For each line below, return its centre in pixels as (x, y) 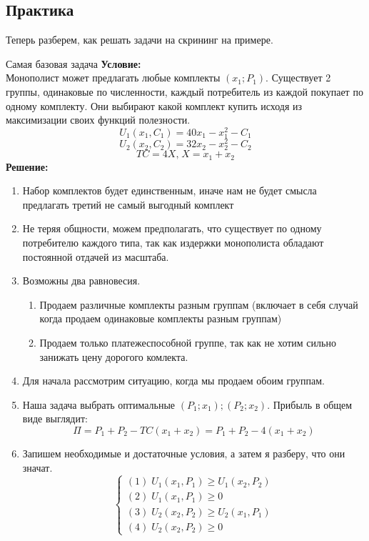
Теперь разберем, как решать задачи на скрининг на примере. (140, 40)
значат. (37, 467)
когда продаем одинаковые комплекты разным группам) (161, 318)
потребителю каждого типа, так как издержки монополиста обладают (173, 243)
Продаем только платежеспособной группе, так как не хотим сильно (188, 343)
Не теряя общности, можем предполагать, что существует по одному (172, 228)
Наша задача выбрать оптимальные (99, 404)
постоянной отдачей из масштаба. (96, 256)
